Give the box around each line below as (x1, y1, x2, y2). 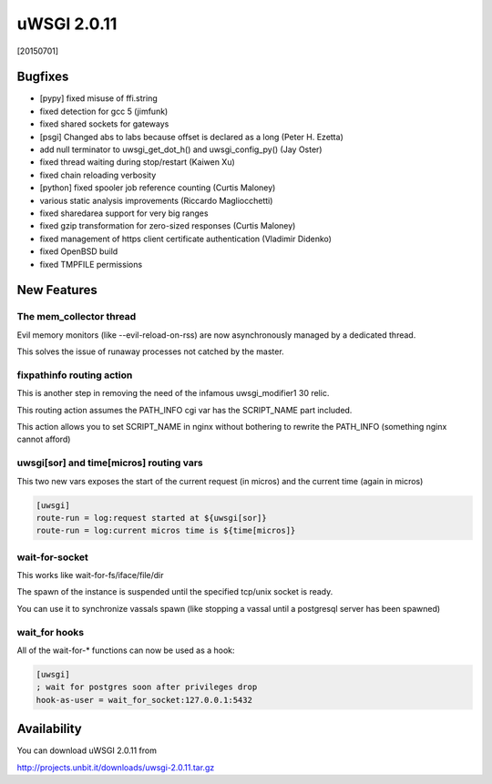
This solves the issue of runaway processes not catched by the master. (16, 346, 284, 357)
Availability (16, 721, 82, 737)
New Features (16, 282, 97, 298)
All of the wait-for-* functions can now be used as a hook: (16, 645, 236, 656)
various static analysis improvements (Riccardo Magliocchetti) (39, 195, 273, 206)
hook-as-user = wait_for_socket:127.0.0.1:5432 (36, 695, 252, 705)
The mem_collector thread (16, 311, 137, 323)
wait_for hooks (16, 626, 85, 638)
